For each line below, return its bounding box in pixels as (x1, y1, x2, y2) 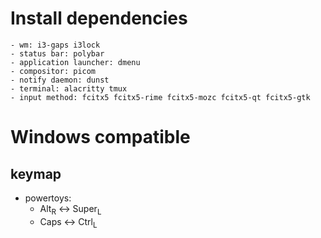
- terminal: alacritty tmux (10, 83, 128, 94)
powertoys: (24, 192, 72, 204)
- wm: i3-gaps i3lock (10, 40, 101, 50)
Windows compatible (10, 126, 191, 149)
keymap (10, 165, 62, 182)
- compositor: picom (10, 66, 97, 76)
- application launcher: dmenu (10, 57, 141, 67)
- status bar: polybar (10, 48, 105, 59)
